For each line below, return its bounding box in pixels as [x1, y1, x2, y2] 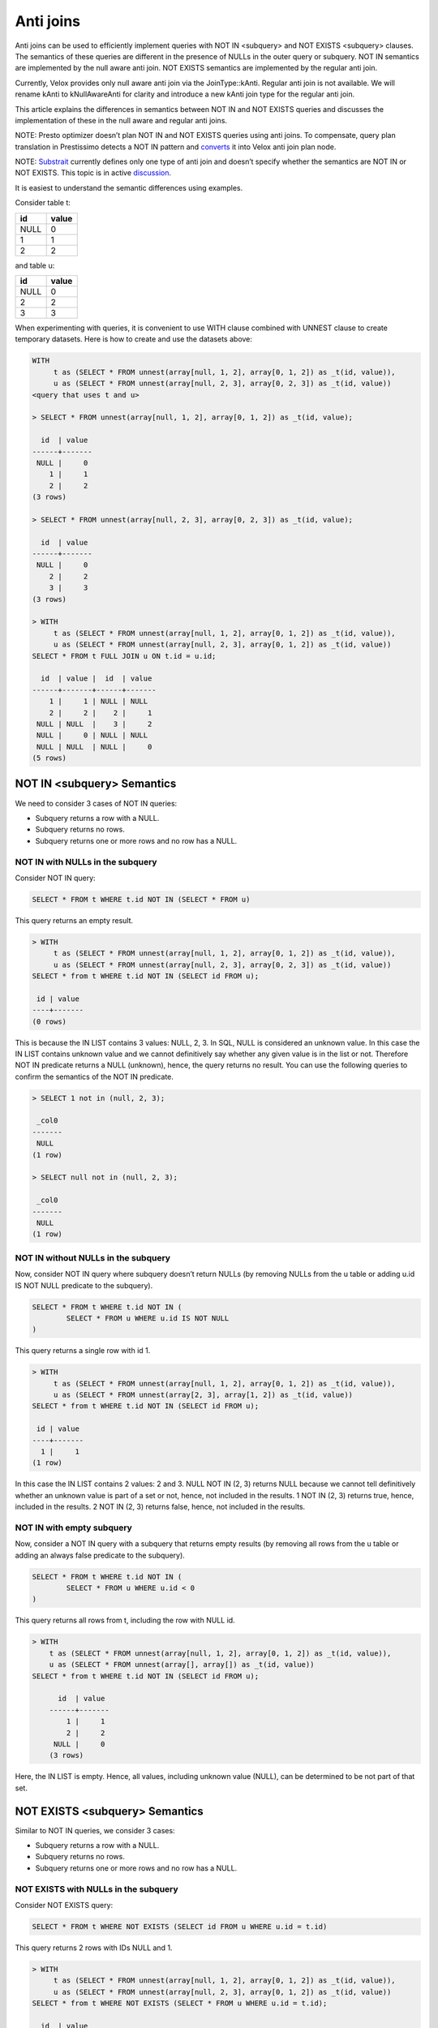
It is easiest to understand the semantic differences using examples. [15, 183, 243, 192]
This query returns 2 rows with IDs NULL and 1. [15, 1943, 173, 1953]
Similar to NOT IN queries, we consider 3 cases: [15, 1825, 175, 1835]
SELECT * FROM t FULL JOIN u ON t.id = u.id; [32, 651, 217, 660]
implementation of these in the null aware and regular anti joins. [15, 115, 227, 125]
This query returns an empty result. [15, 915, 134, 925]
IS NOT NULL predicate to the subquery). [15, 1280, 153, 1290]
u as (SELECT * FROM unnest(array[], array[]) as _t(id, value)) [49, 1660, 315, 1669]
